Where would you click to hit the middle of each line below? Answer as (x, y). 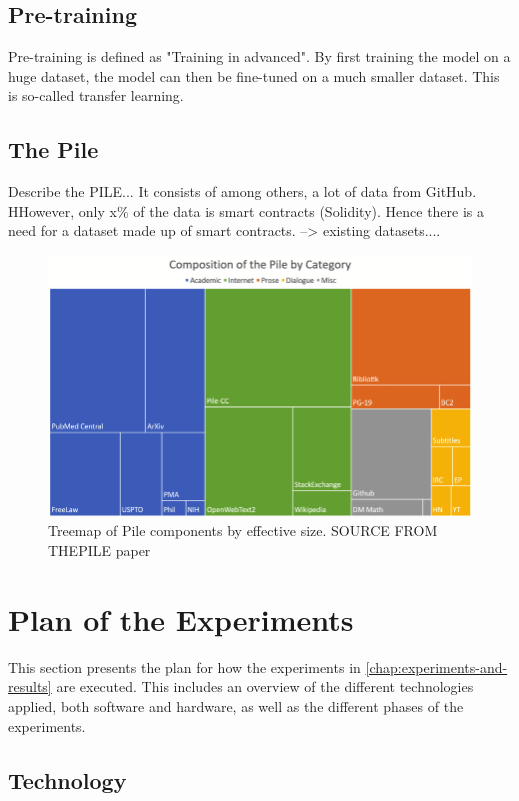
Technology (67, 779)
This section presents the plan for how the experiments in (184, 666)
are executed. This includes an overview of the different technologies (265, 686)
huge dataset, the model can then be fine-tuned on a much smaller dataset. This (254, 75)
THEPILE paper (99, 550)
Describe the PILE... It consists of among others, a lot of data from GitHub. (242, 191)
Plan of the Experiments (181, 618)
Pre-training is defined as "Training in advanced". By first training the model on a (259, 56)
